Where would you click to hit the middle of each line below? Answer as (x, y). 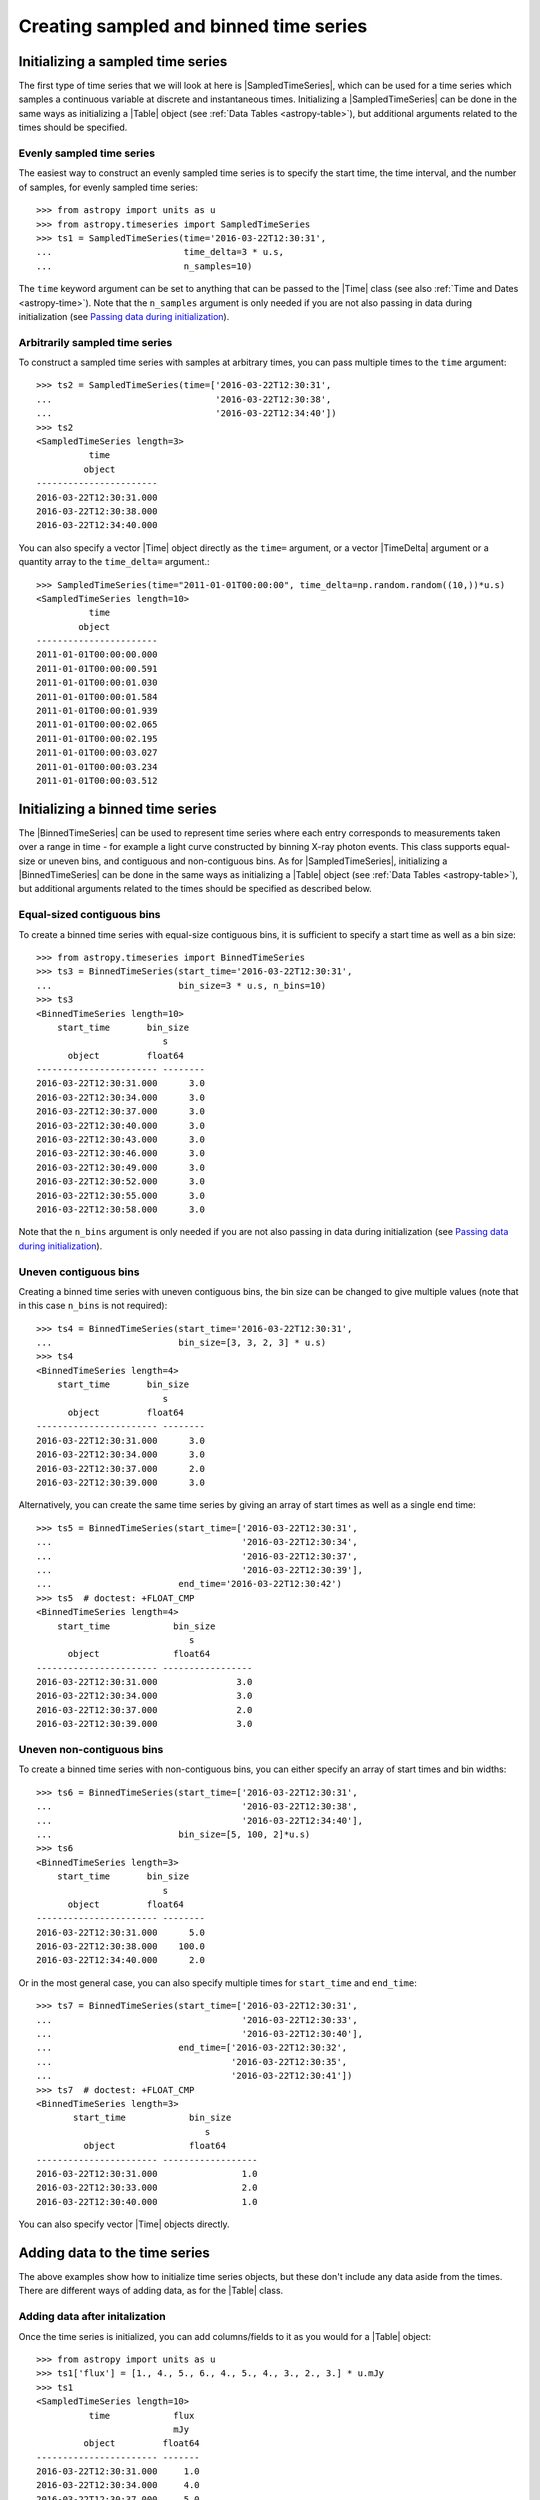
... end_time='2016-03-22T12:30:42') (189, 1584)
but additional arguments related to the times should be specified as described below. (195, 889)
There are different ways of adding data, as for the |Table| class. (151, 2291)
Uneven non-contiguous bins (91, 1750)
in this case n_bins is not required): (93, 1306)
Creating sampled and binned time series (193, 26)
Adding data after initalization (92, 2317)
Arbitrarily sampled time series (95, 342)
